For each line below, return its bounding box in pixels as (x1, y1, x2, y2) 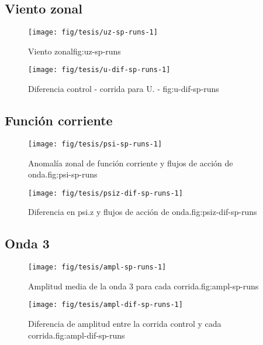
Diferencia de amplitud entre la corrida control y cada (28, 317, 222, 330)
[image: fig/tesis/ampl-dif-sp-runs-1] (28, 300, 183, 309)
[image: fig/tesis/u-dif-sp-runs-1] (28, 66, 171, 74)
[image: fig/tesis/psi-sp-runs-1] (28, 139, 162, 148)
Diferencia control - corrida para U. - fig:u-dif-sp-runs (28, 83, 219, 95)
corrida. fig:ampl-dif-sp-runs (28, 329, 125, 341)
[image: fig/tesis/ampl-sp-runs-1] (28, 263, 167, 272)
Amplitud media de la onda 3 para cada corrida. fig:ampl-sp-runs (28, 279, 259, 292)
